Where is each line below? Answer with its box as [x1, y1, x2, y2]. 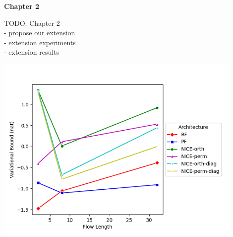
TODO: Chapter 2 [4, 17, 60, 28]
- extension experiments [4, 37, 76, 47]
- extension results [4, 47, 59, 57]
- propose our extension [4, 27, 75, 38]
